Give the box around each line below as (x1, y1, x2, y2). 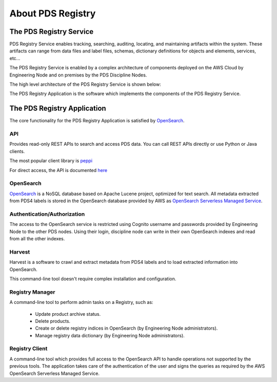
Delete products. (35, 318, 71, 324)
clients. (9, 148, 25, 154)
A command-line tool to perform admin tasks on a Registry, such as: (9, 299, 153, 305)
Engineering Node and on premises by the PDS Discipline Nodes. (9, 72, 147, 78)
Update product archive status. (35, 311, 101, 317)
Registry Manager (9, 288, 56, 295)
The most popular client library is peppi (9, 158, 92, 164)
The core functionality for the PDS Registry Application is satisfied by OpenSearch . (9, 118, 185, 124)
